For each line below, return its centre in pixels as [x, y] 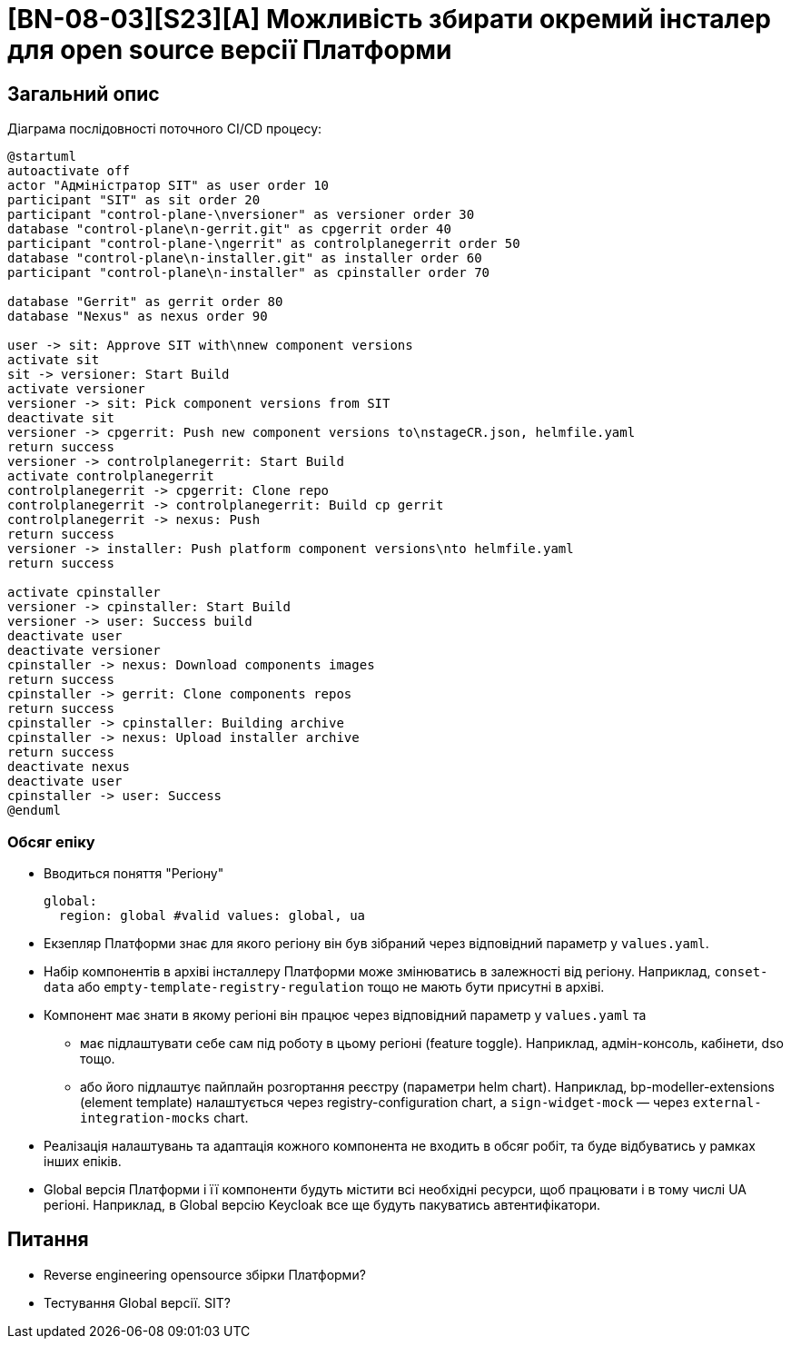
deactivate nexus [69, 767]
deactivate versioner [84, 651]
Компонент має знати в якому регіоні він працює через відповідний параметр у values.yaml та [345, 1014]
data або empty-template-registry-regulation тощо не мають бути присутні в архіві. [324, 986]
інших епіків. [83, 1161]
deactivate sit [61, 418]
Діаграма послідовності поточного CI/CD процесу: [165, 129]
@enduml [35, 811]
